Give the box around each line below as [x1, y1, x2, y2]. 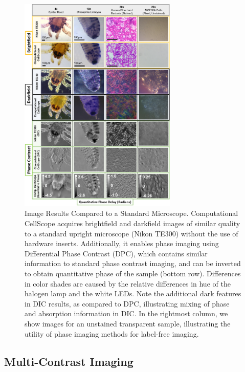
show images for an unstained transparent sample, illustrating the [25, 318, 231, 329]
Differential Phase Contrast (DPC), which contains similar [25, 248, 208, 258]
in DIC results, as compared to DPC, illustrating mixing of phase [25, 298, 230, 309]
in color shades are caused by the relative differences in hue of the [25, 278, 231, 289]
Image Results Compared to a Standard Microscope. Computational [25, 208, 238, 218]
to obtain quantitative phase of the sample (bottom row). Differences [25, 268, 241, 278]
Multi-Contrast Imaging [4, 353, 133, 369]
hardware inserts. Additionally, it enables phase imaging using [25, 238, 219, 249]
